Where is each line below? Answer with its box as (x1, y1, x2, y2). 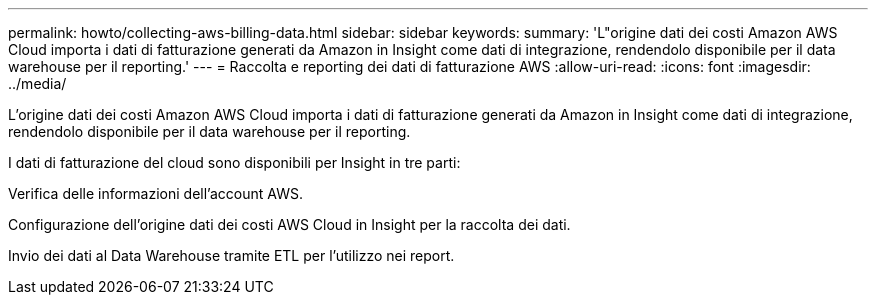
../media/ (8, 75, 67, 92)
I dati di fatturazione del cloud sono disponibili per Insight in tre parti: (8, 154, 461, 171)
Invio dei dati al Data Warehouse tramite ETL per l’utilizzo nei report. (8, 247, 455, 264)
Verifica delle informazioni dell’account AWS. (8, 185, 303, 202)
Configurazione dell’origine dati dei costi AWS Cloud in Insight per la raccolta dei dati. (8, 216, 571, 233)
